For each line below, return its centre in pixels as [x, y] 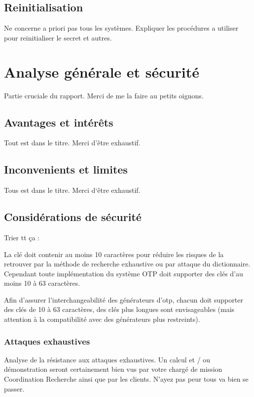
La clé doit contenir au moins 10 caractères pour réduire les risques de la [114, 254]
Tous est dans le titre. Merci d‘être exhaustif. [72, 190]
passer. [14, 388]
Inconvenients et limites [66, 169]
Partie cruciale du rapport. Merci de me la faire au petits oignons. [104, 95]
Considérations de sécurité [73, 217]
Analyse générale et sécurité [102, 71]
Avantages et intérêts [59, 122]
